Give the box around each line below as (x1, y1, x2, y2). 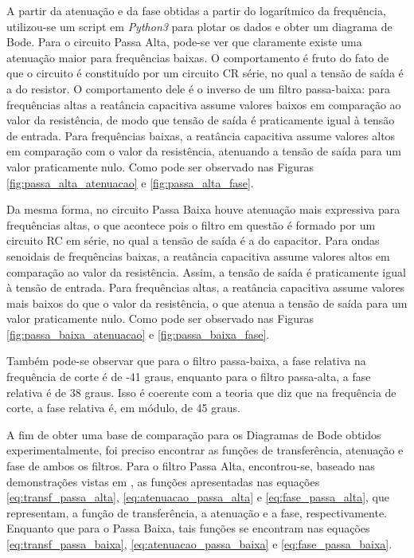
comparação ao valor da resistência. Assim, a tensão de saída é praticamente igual (6, 263, 406, 280)
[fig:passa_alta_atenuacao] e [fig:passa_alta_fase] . (6, 174, 254, 191)
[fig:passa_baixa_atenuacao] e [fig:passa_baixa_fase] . (6, 325, 270, 342)
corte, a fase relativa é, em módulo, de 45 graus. (6, 399, 240, 416)
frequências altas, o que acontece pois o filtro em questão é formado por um (6, 216, 376, 233)
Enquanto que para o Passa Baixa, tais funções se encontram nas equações (6, 520, 370, 536)
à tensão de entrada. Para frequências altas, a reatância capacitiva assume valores (6, 279, 405, 296)
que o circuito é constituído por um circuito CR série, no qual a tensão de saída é (6, 65, 404, 81)
